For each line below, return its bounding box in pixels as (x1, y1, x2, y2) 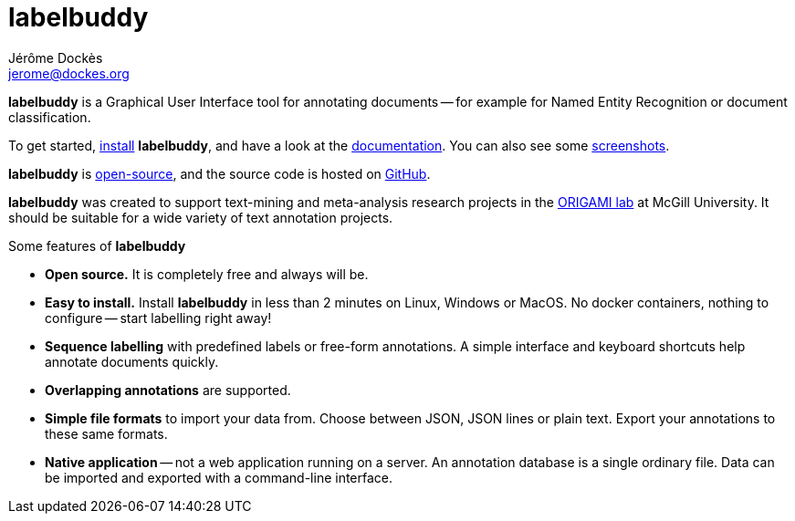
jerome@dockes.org (8, 65, 130, 81)
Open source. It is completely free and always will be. (45, 266, 369, 282)
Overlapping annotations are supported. (45, 381, 291, 398)
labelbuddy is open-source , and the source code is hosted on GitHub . (8, 165, 431, 182)
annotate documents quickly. (45, 353, 219, 370)
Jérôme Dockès (8, 49, 103, 66)
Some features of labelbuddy (8, 237, 186, 254)
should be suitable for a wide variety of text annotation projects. (8, 209, 393, 225)
